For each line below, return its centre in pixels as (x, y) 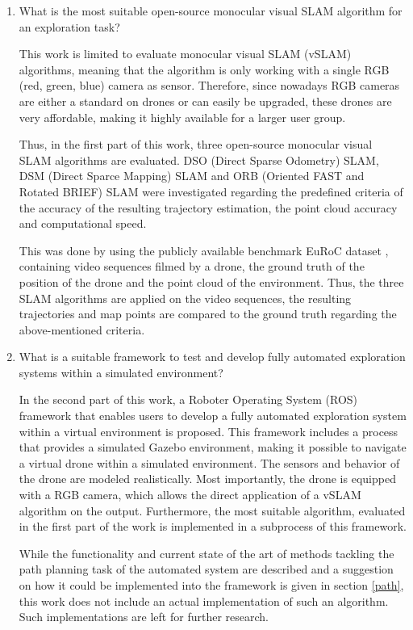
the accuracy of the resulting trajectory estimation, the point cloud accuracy (208, 207)
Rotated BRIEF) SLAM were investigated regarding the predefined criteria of (211, 191)
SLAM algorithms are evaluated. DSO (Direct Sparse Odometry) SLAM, (199, 160)
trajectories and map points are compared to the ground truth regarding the (208, 314)
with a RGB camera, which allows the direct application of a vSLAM (190, 495)
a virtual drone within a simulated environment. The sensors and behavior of (209, 462)
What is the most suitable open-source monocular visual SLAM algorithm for (211, 10)
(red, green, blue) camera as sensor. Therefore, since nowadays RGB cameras (209, 85)
